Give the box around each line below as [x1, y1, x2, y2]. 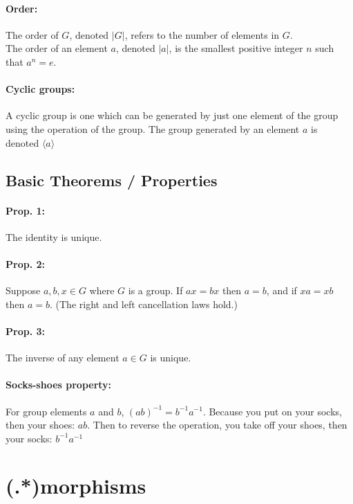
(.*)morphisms [6, 471, 146, 500]
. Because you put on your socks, [202, 404, 342, 418]
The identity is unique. [6, 229, 102, 244]
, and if [266, 283, 297, 298]
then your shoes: [6, 417, 75, 432]
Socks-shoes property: [6, 377, 112, 392]
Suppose [6, 283, 41, 298]
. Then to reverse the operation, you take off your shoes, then [87, 417, 347, 432]
